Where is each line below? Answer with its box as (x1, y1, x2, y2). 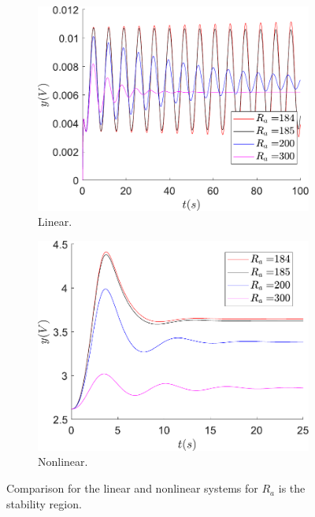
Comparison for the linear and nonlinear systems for (6, 480, 258, 497)
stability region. (6, 495, 82, 511)
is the (278, 480, 306, 497)
